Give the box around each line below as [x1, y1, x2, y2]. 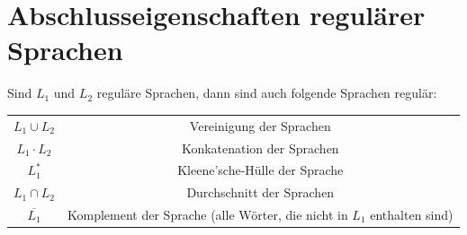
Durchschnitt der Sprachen [186, 183, 335, 202]
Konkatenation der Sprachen [181, 138, 339, 157]
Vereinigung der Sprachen [189, 116, 331, 135]
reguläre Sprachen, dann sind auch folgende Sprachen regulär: [96, 83, 437, 102]
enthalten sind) [370, 205, 454, 224]
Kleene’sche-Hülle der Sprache [177, 161, 344, 179]
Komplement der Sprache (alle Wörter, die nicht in [67, 205, 348, 224]
